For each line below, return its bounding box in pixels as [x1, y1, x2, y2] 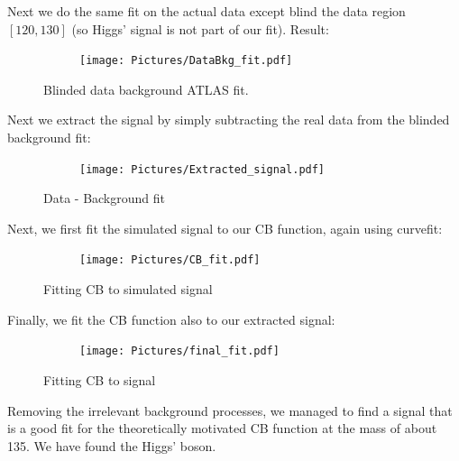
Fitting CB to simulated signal [43, 280, 213, 299]
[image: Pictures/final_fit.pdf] [79, 345, 280, 358]
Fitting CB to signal [43, 370, 156, 389]
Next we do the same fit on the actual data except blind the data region [7, 2, 406, 20]
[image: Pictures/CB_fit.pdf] [79, 254, 261, 267]
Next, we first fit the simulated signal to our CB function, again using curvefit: [7, 218, 443, 237]
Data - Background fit [43, 189, 165, 207]
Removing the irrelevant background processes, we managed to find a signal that [7, 401, 453, 420]
